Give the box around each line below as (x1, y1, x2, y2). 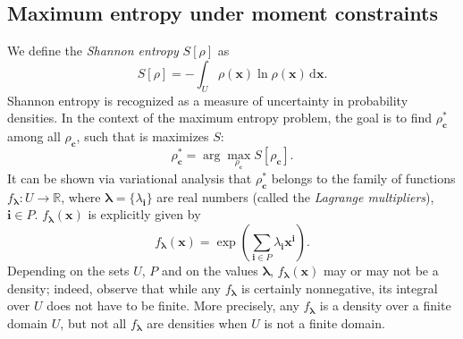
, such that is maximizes (76, 126, 209, 145)
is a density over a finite (319, 296, 451, 315)
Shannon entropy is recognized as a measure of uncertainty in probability (7, 90, 408, 109)
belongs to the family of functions (271, 168, 456, 187)
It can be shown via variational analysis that (7, 168, 252, 187)
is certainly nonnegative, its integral (241, 278, 438, 297)
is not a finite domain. (264, 313, 385, 332)
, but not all (60, 313, 127, 332)
